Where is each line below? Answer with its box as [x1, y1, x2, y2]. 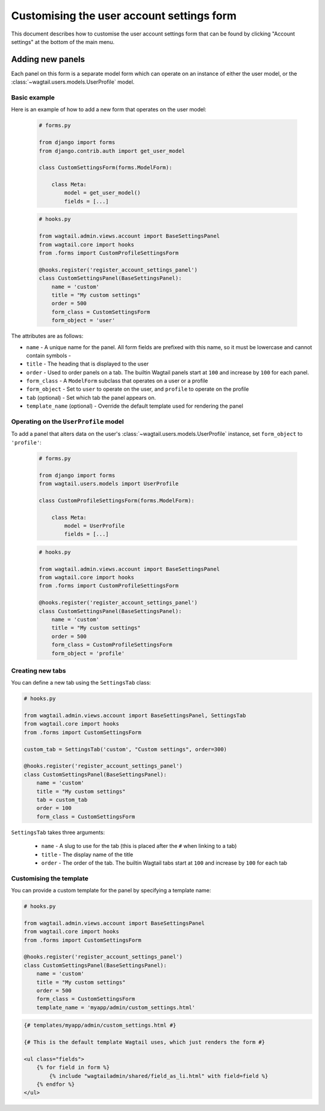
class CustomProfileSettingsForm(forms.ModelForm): [39, 497, 195, 504]
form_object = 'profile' [51, 650, 125, 656]
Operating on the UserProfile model [11, 417, 125, 426]
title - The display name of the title [41, 851, 134, 858]
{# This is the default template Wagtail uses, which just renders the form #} [23, 1039, 265, 1046]
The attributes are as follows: [11, 332, 84, 340]
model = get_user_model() [64, 190, 141, 196]
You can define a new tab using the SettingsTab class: [11, 679, 151, 686]
